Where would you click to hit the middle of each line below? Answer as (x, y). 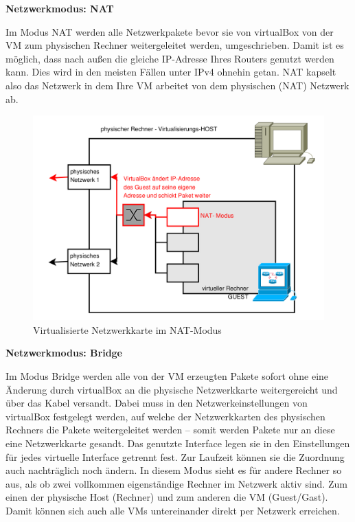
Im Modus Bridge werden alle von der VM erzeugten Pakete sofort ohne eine (167, 376)
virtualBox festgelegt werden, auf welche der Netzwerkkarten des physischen (165, 416)
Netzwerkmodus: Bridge (64, 353)
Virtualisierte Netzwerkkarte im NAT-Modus (127, 329)
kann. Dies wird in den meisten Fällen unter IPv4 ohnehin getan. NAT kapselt (171, 72)
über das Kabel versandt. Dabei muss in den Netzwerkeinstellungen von (157, 403)
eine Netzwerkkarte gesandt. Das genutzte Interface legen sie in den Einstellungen (178, 443)
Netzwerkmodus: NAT (60, 8)
